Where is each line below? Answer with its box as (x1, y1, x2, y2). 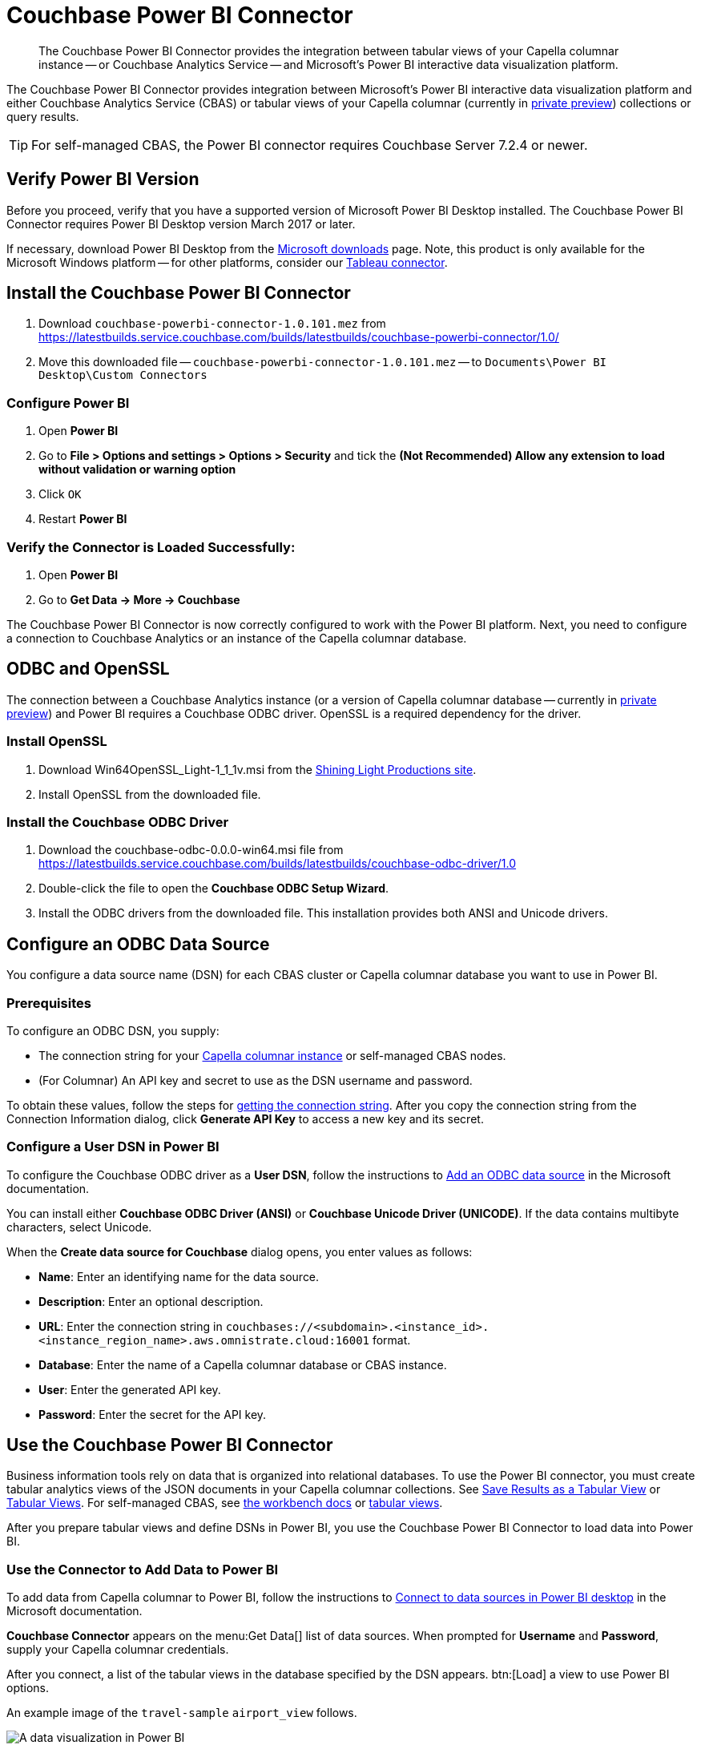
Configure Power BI (6, 394, 130, 411)
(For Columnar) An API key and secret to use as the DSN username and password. (38, 1073, 473, 1087)
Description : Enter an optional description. (38, 1294, 264, 1308)
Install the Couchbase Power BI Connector (6, 283, 351, 304)
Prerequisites (6, 994, 91, 1011)
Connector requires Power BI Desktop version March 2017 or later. (6, 216, 356, 231)
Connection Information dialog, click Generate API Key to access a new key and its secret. (6, 1111, 484, 1126)
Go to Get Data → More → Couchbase (38, 592, 240, 607)
